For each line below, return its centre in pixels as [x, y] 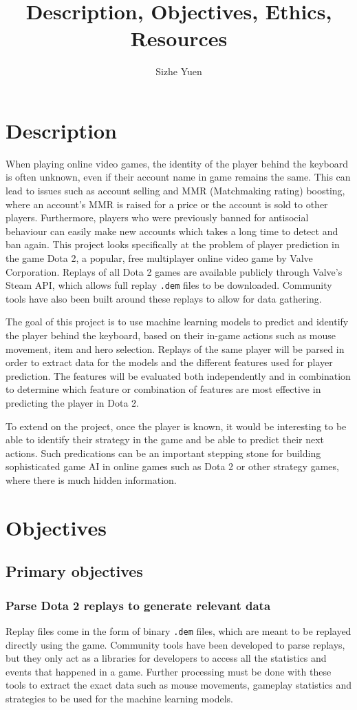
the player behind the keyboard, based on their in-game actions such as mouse [171, 335]
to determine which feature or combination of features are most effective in [163, 389]
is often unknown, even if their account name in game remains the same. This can [178, 177]
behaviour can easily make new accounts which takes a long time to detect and [172, 231]
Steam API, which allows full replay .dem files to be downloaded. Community [169, 285]
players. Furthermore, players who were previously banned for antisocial [157, 217]
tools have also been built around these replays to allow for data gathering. [164, 298]
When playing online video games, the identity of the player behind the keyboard [177, 163]
